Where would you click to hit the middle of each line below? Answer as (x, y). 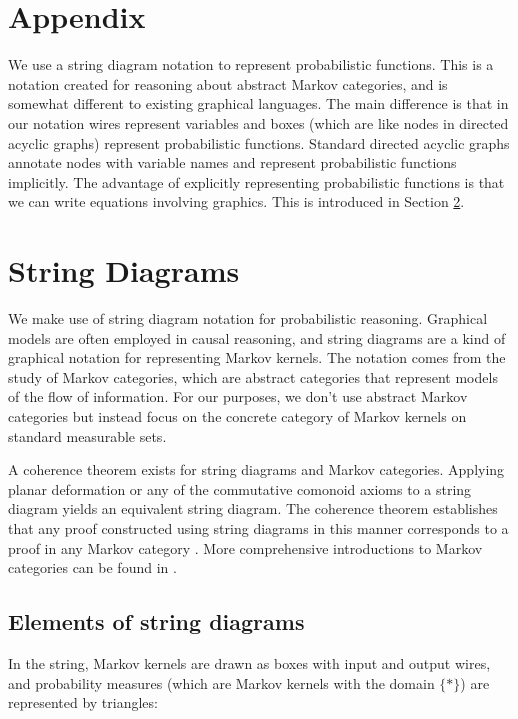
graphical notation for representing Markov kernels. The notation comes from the (257, 357)
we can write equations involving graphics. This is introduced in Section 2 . (236, 201)
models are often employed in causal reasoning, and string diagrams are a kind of (257, 337)
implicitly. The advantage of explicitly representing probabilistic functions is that (256, 181)
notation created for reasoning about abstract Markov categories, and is (228, 83)
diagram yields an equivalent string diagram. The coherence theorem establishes (253, 508)
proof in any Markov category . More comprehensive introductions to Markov (245, 547)
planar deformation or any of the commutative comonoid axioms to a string (240, 488)
